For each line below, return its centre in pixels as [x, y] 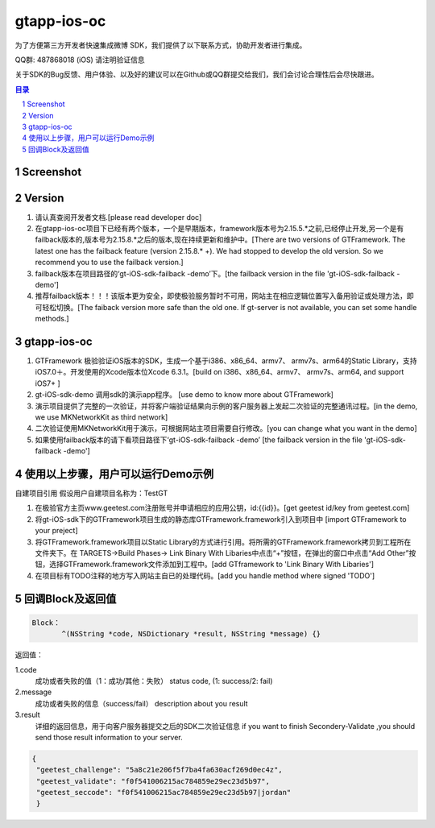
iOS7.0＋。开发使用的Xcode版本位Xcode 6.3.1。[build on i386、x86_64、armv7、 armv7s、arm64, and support [220, 372]
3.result [27, 715]
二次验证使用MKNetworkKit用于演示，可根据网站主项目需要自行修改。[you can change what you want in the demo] [226, 428]
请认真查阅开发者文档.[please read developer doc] [118, 217]
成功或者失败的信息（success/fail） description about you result [142, 703]
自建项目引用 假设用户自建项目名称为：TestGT [91, 493]
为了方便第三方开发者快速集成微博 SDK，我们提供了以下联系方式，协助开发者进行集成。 [161, 45]
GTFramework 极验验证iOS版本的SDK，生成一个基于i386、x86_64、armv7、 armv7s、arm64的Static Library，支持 [226, 361]
